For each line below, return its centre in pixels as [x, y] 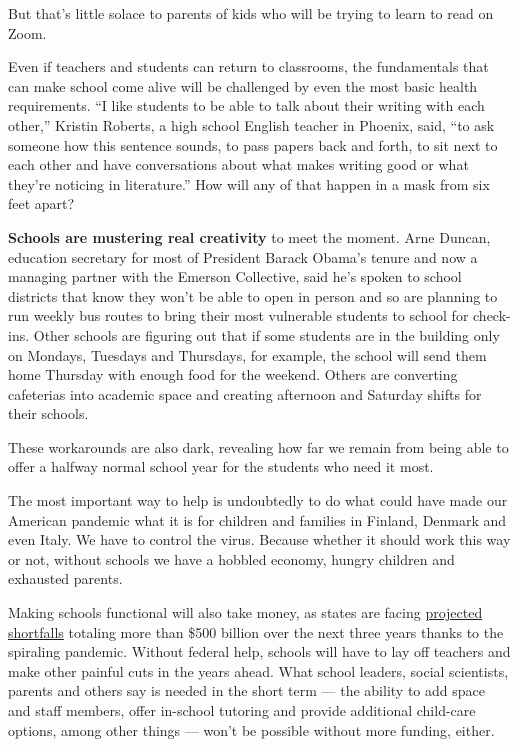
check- [492, 315]
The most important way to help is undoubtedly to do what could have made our [258, 500]
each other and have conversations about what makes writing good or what [238, 164]
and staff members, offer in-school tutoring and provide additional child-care [242, 710]
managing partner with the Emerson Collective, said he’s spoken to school [235, 276]
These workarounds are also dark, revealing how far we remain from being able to [258, 446]
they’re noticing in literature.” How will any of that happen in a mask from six [249, 183]
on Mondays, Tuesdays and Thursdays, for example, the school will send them [247, 354]
